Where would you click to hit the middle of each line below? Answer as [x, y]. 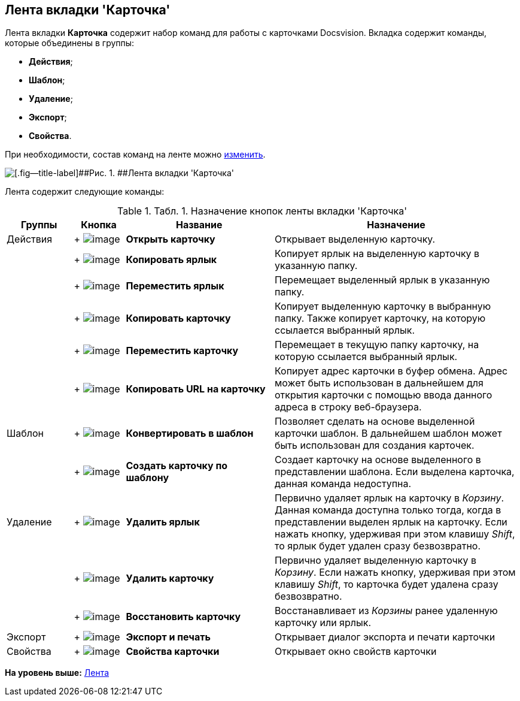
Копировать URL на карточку [196, 389]
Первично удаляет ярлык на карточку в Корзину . [390, 498]
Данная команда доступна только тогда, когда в [388, 510]
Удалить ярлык [163, 522]
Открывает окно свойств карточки [356, 652]
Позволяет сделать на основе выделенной [375, 421]
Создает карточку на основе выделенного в [378, 460]
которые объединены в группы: [70, 43]
